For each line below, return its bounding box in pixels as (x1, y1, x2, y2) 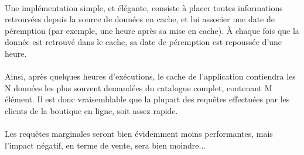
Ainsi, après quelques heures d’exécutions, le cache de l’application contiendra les (5, 70, 296, 82)
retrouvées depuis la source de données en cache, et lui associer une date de (5, 13, 275, 25)
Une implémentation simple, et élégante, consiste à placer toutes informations (5, 1, 283, 13)
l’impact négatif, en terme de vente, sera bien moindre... (5, 139, 206, 151)
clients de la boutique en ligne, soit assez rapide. (5, 104, 178, 116)
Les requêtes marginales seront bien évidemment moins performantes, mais (5, 128, 273, 140)
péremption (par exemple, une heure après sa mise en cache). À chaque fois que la (5, 24, 299, 36)
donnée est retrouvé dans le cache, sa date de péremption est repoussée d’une (5, 36, 282, 48)
